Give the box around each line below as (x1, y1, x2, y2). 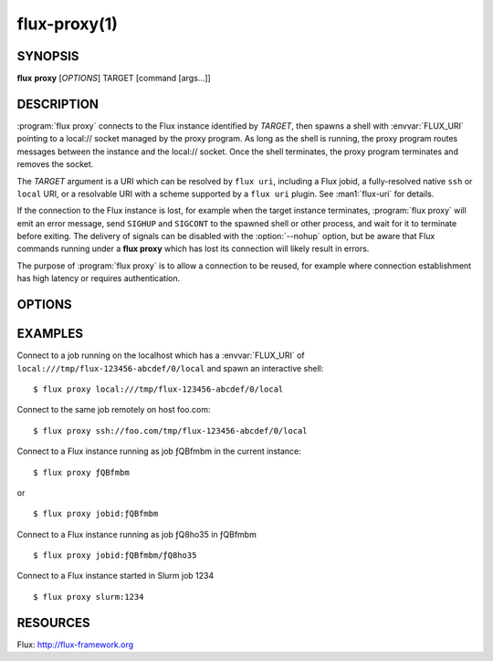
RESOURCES (16, 614, 90, 630)
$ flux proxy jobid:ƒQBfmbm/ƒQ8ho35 (33, 551, 197, 561)
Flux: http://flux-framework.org (16, 639, 134, 650)
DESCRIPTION (16, 96, 100, 111)
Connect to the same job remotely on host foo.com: (16, 404, 211, 415)
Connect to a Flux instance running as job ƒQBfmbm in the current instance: (16, 446, 301, 456)
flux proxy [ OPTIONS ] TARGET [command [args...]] (16, 73, 212, 84)
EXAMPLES (16, 326, 84, 341)
